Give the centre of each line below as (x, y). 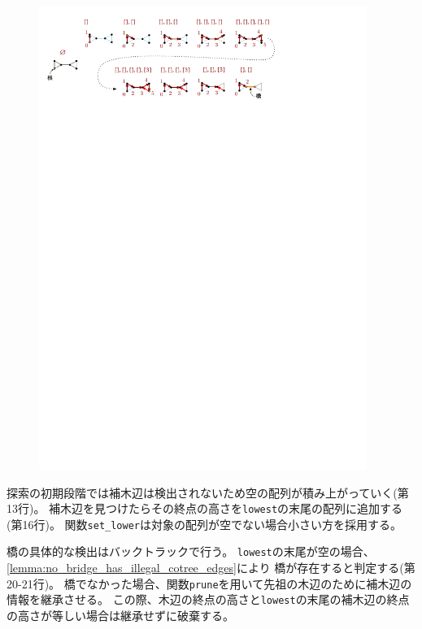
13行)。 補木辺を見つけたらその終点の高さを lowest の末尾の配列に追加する (205, 508)
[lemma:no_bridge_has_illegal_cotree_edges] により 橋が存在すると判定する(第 (211, 568)
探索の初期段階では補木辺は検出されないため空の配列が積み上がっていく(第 (208, 492)
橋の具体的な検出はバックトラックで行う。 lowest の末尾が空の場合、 (191, 551)
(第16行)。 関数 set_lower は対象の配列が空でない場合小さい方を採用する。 (204, 524)
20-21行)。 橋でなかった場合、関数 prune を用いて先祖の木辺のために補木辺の (209, 583)
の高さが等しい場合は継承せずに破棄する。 (120, 615)
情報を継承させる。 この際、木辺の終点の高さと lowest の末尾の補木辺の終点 (208, 599)
